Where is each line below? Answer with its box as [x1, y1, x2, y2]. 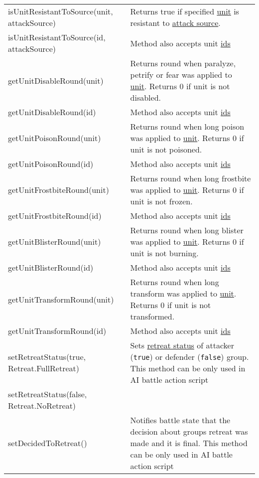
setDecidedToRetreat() [8, 437, 87, 449]
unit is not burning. [130, 247, 199, 259]
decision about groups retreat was [130, 426, 248, 437]
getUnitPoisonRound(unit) [8, 132, 101, 144]
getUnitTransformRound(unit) [8, 293, 114, 305]
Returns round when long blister [130, 224, 244, 236]
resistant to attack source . [130, 17, 221, 28]
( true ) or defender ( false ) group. [130, 351, 249, 362]
